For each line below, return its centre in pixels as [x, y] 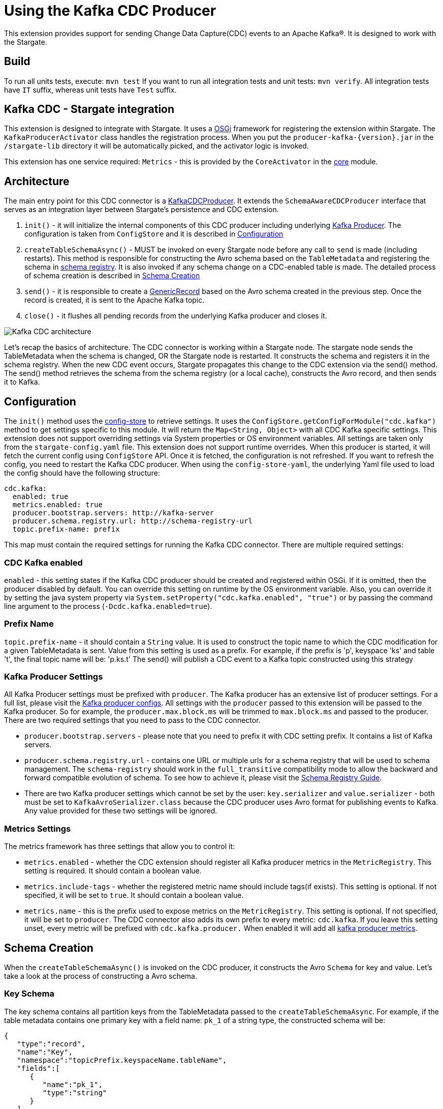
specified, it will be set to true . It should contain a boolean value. [134, 895]
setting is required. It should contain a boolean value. [113, 871]
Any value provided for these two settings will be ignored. [121, 811]
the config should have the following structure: [82, 473]
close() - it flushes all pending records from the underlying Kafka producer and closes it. [176, 316]
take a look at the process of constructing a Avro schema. [101, 976]
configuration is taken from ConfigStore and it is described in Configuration [154, 234]
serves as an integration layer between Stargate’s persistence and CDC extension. [141, 210]
